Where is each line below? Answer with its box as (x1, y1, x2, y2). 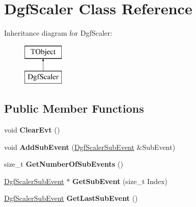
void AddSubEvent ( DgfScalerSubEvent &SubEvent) (4, 141, 176, 152)
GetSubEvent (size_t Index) (72, 175, 167, 186)
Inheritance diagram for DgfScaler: (4, 28, 112, 38)
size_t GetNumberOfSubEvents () (4, 159, 124, 169)
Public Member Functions (4, 100, 144, 116)
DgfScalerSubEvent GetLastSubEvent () (4, 193, 138, 203)
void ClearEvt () (4, 124, 60, 135)
